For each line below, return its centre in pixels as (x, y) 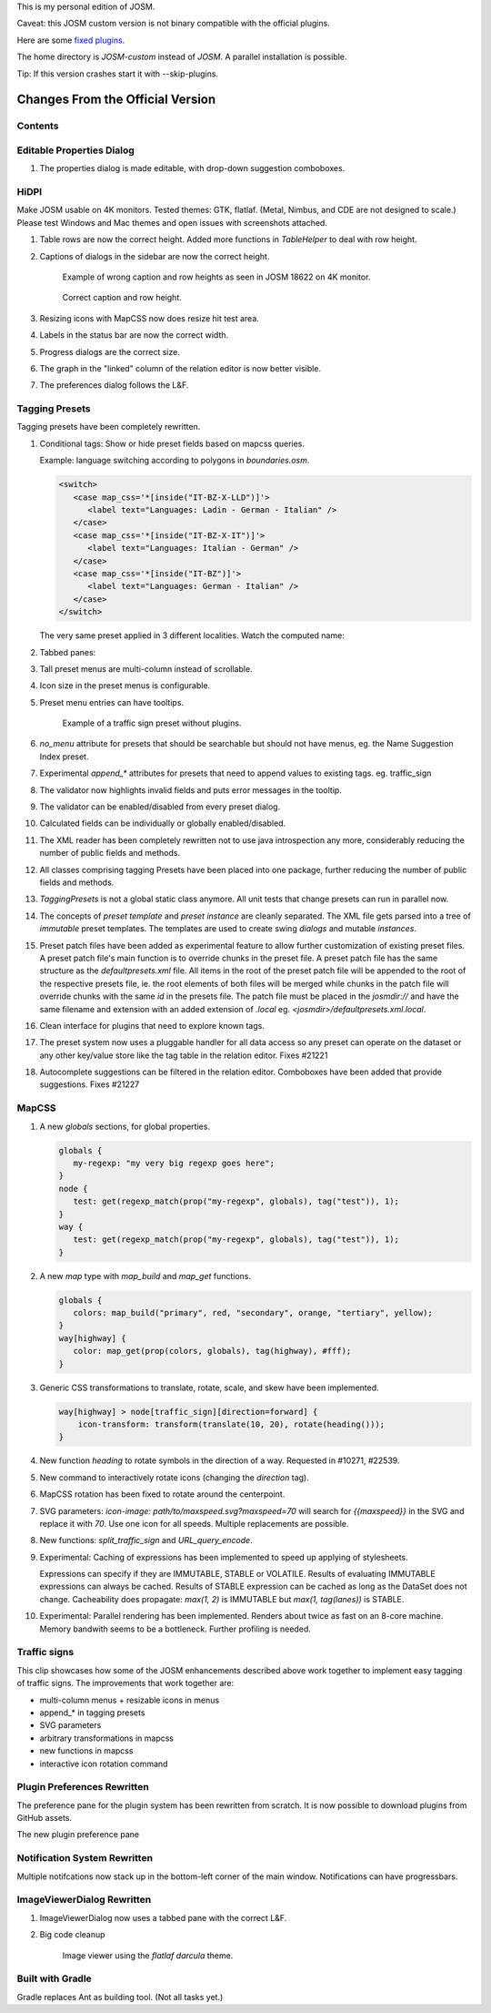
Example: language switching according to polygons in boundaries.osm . (175, 461)
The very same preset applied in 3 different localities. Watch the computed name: (192, 635)
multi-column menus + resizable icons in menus (130, 1700)
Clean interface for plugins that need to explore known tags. (152, 1025)
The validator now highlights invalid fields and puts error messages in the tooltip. (191, 790)
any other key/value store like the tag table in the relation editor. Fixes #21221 (184, 1055)
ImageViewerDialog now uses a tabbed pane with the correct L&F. (163, 1917)
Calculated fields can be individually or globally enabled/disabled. (163, 823)
